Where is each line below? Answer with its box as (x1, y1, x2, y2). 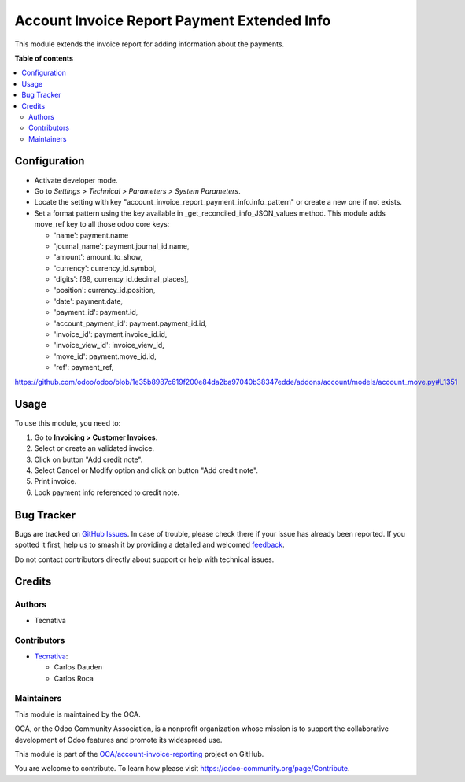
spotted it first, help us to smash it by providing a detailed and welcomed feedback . (14, 540, 285, 550)
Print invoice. (34, 477, 77, 486)
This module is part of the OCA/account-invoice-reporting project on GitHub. (14, 749, 264, 758)
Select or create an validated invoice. (34, 444, 155, 453)
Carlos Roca (54, 673, 94, 683)
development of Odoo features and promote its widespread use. (14, 735, 223, 744)
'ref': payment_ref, (54, 363, 114, 372)
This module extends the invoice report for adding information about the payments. (14, 39, 285, 49)
